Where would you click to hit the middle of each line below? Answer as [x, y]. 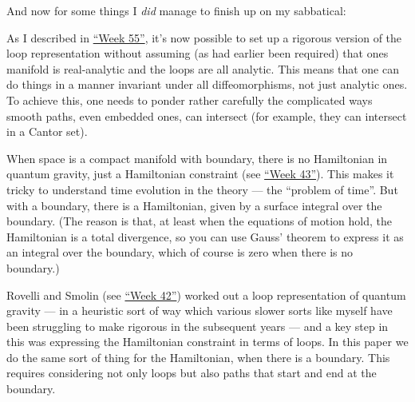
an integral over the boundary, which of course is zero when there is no [180, 252]
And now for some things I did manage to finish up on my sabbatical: [176, 10]
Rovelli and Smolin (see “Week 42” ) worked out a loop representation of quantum [206, 295]
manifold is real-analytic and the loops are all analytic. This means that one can [203, 68]
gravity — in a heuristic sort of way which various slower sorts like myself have [200, 310]
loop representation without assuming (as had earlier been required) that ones [198, 53]
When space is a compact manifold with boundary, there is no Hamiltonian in [197, 158]
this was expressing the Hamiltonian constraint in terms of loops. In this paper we [207, 342]
